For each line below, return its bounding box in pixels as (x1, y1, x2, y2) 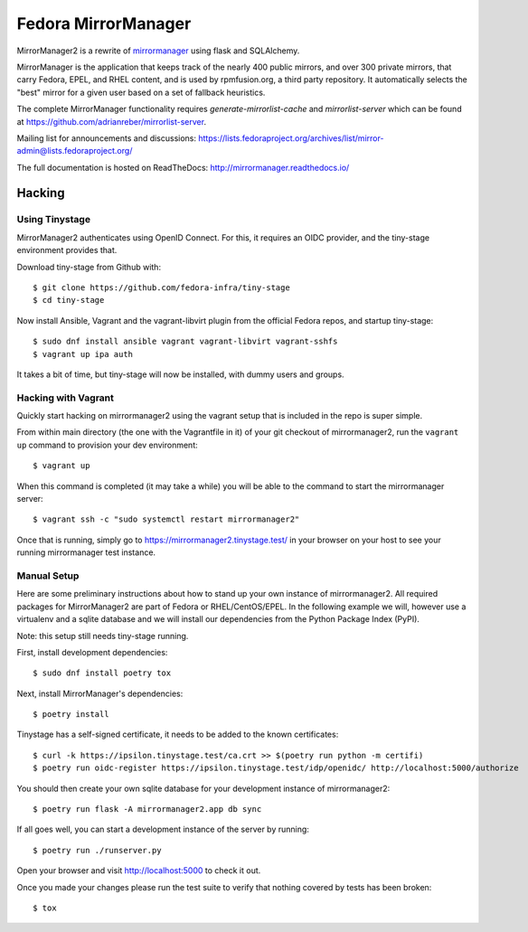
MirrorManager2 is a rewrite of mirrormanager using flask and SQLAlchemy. (16, 45, 300, 56)
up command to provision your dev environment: (16, 439, 198, 450)
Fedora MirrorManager (16, 14, 192, 33)
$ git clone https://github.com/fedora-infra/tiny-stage (33, 283, 291, 293)
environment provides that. (16, 245, 118, 256)
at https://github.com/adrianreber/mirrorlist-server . (16, 116, 207, 127)
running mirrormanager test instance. (16, 547, 156, 558)
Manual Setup (16, 570, 80, 582)
